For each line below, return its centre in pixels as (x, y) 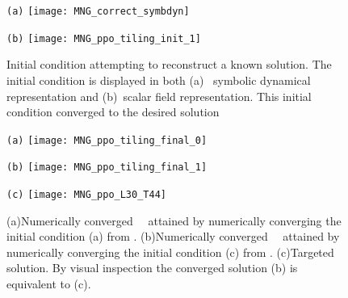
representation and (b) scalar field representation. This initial (159, 96)
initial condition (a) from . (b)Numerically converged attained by (173, 236)
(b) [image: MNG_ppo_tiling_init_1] (104, 38)
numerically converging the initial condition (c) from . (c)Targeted (170, 252)
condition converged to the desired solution (113, 112)
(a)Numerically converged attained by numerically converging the (174, 220)
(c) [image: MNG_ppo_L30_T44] (86, 195)
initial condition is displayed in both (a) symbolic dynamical (159, 80)
